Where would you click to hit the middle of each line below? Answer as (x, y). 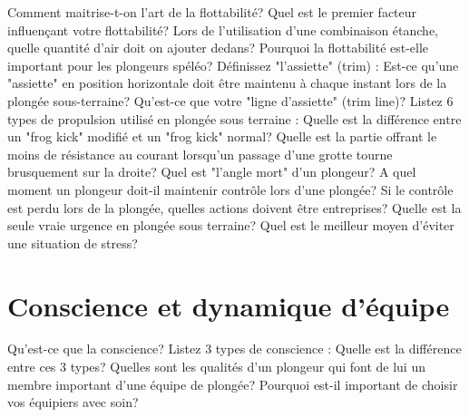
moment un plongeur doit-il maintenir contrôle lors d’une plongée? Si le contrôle (230, 189)
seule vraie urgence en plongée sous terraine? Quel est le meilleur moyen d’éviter (231, 225)
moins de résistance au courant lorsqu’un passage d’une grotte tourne (200, 154)
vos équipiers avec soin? (73, 402)
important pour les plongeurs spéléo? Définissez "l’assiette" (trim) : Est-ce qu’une (233, 65)
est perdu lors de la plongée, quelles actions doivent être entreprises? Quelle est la (234, 207)
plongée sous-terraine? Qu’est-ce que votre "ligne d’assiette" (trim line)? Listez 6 (230, 100)
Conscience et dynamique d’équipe (229, 305)
